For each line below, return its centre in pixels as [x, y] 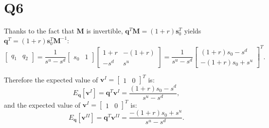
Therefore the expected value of [51, 79]
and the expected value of [42, 104]
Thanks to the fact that [39, 31]
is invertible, [105, 31]
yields [193, 31]
